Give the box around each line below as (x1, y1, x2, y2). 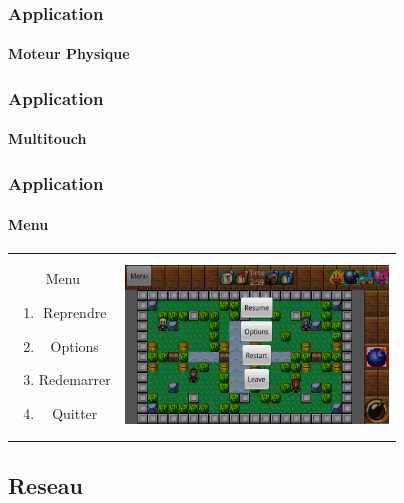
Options (50, 335, 99, 356)
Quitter (52, 402, 98, 423)
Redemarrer (38, 369, 111, 390)
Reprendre (43, 302, 107, 323)
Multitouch (8, 128, 87, 149)
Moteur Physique (8, 43, 130, 64)
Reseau (8, 470, 83, 501)
